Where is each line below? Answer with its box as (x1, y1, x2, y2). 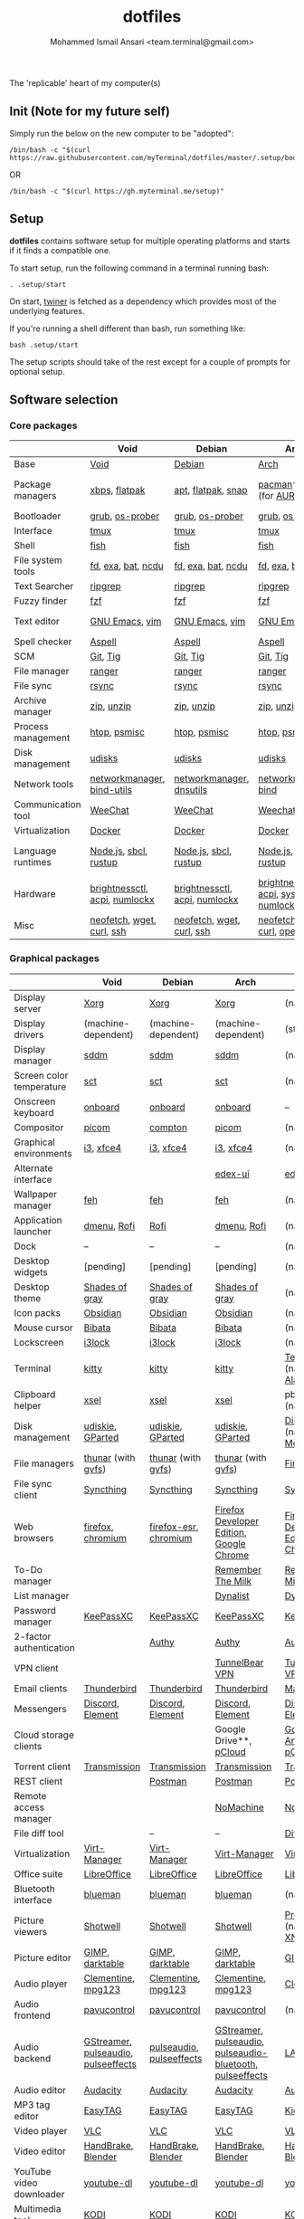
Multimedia (14, 2202, 62, 2214)
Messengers (14, 1702, 68, 1715)
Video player (14, 2124, 68, 2137)
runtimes (14, 856, 52, 869)
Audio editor (14, 2083, 66, 2096)
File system (14, 554, 63, 567)
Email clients (14, 1681, 68, 1694)
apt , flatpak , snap (174, 484, 248, 497)
